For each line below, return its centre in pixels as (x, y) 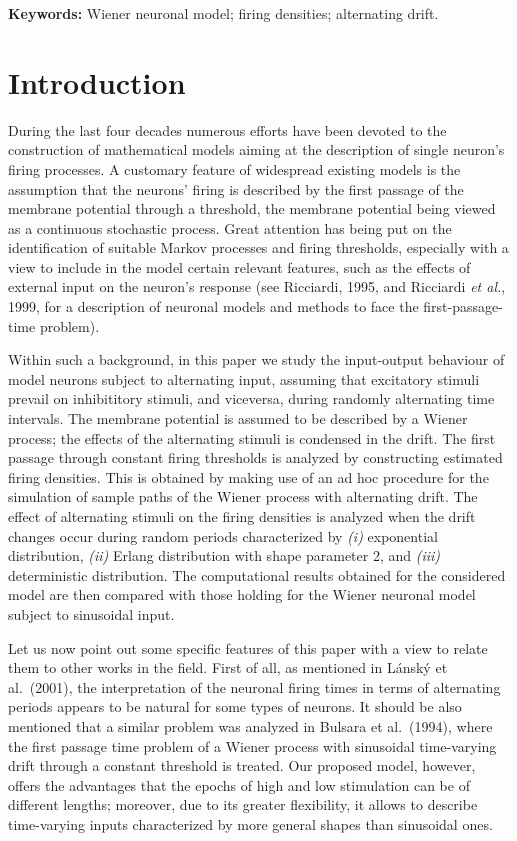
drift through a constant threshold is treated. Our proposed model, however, (242, 765)
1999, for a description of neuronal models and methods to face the (213, 306)
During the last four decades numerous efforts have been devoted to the (227, 129)
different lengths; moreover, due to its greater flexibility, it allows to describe (243, 804)
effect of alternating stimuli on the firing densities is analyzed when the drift (242, 516)
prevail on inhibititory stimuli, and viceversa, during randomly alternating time (251, 398)
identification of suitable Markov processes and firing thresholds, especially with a (258, 247)
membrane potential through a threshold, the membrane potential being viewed (252, 208)
